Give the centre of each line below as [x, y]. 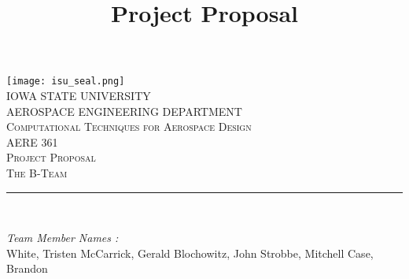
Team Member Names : [63, 238]
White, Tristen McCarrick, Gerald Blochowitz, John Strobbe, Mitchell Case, [190, 253]
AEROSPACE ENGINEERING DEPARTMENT [124, 111]
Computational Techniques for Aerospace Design [129, 126]
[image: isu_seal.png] [66, 82]
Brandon [27, 268]
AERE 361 [32, 141]
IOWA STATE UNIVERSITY [79, 96]
